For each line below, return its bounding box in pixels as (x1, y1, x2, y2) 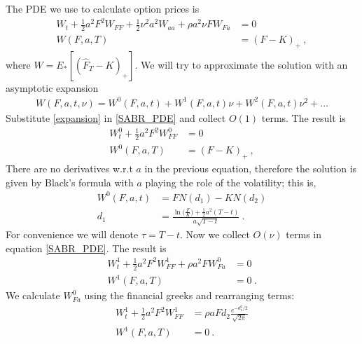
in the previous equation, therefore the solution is (144, 161, 357, 176)
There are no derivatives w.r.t (6, 161, 133, 176)
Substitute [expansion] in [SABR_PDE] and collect (6, 110, 226, 125)
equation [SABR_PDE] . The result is (6, 240, 167, 255)
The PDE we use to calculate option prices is (6, 1, 200, 15)
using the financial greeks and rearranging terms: (84, 288, 295, 303)
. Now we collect (180, 227, 250, 242)
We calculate (6, 288, 60, 303)
